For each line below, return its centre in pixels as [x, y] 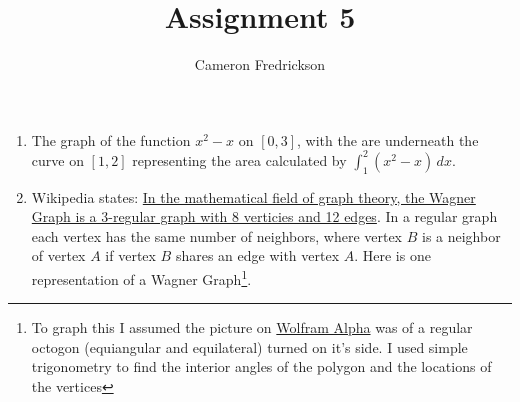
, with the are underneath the [388, 139]
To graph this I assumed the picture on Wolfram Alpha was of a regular [252, 327]
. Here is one [392, 255]
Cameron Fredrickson [260, 64]
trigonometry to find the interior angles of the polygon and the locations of [261, 366]
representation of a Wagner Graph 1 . [141, 277]
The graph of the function [111, 139]
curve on [57, 159]
